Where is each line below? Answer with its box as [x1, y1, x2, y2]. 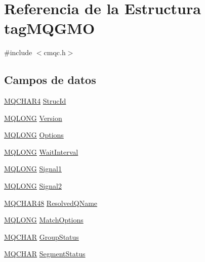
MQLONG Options [4, 129, 64, 140]
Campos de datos [4, 72, 96, 88]
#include [4, 47, 32, 58]
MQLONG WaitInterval [4, 146, 78, 157]
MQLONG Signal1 [4, 163, 62, 174]
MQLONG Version [4, 112, 62, 123]
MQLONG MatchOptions [4, 214, 84, 225]
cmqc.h [44, 47, 66, 58]
